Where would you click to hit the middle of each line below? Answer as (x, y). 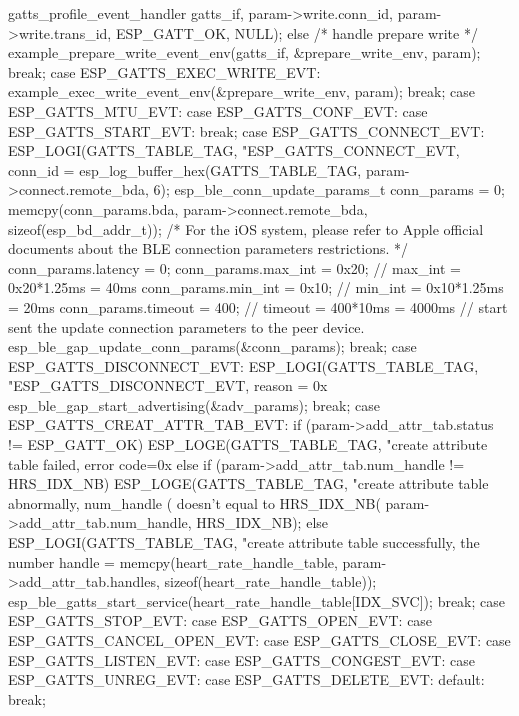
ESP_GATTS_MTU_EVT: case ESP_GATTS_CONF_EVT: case (218, 110)
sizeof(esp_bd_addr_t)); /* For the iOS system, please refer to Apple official (246, 228)
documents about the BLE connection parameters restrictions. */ (208, 248)
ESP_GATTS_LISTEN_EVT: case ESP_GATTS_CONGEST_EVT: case (241, 659)
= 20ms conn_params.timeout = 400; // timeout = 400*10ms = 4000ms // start (258, 306)
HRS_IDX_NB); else (262, 522)
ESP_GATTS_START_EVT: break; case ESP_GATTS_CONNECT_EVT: (246, 130)
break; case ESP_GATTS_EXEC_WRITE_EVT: (164, 71)
